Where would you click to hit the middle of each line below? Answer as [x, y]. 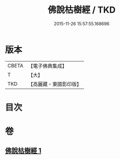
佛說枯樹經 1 [23, 151]
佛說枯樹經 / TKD [82, 10]
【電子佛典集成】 [47, 66]
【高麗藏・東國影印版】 [55, 84]
